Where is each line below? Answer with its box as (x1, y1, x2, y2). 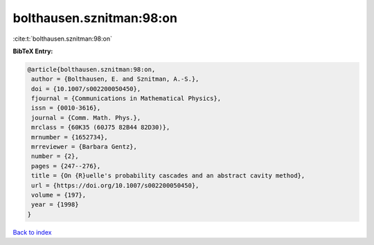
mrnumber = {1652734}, (31, 133, 109, 141)
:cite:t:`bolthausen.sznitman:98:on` (12, 35, 112, 43)
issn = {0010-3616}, (31, 104, 101, 112)
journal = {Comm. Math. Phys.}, (31, 114, 141, 121)
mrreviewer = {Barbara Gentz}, (31, 143, 138, 151)
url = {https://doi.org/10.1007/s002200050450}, (31, 182, 199, 189)
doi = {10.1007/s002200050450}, (31, 85, 141, 92)
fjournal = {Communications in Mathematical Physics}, (31, 95, 222, 103)
